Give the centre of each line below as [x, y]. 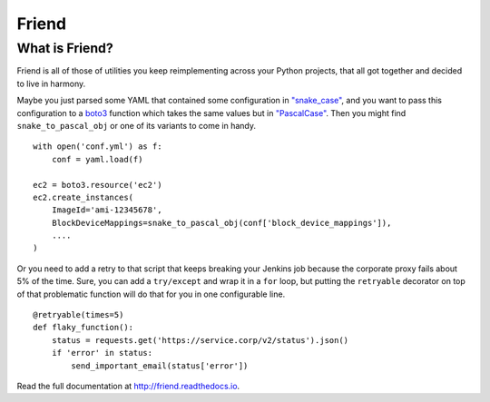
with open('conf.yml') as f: [98, 147]
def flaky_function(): [83, 328]
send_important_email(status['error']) [160, 366]
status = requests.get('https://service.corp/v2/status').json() [200, 340]
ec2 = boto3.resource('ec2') [98, 185]
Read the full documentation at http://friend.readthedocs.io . [128, 386]
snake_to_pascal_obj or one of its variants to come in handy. [136, 125]
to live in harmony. [51, 83]
